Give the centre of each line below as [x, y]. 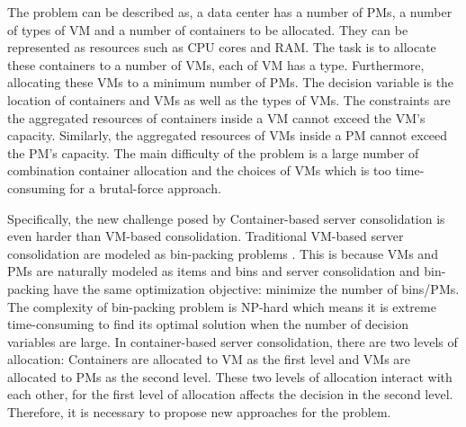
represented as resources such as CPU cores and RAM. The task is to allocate [222, 47]
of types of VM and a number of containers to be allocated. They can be [208, 29]
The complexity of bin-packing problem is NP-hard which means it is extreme [222, 306]
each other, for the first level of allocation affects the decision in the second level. [230, 394]
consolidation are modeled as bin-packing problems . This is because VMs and [223, 253]
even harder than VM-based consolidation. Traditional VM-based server [206, 236]
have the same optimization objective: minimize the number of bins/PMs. [256, 288]
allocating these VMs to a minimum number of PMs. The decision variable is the [231, 82]
